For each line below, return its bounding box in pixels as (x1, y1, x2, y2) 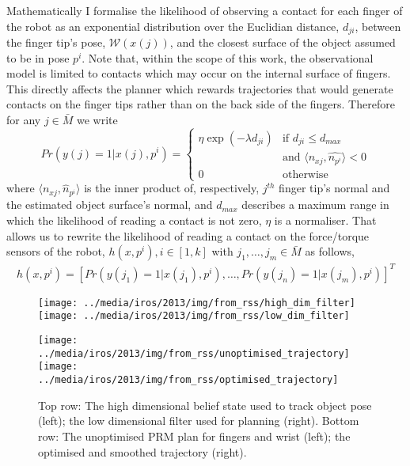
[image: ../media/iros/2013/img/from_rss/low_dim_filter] (38, 310, 350, 322)
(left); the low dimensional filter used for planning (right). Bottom (38, 412, 359, 429)
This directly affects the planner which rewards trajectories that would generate (6, 80, 393, 97)
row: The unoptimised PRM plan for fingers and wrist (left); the (38, 427, 351, 444)
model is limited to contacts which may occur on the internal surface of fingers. (6, 65, 391, 81)
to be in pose (6, 49, 70, 66)
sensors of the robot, (6, 243, 105, 260)
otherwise (282, 169, 328, 181)
